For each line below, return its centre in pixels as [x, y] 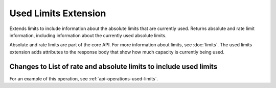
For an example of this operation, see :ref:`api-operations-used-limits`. [84, 78]
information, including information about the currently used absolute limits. [88, 35]
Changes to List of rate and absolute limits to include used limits [113, 66]
